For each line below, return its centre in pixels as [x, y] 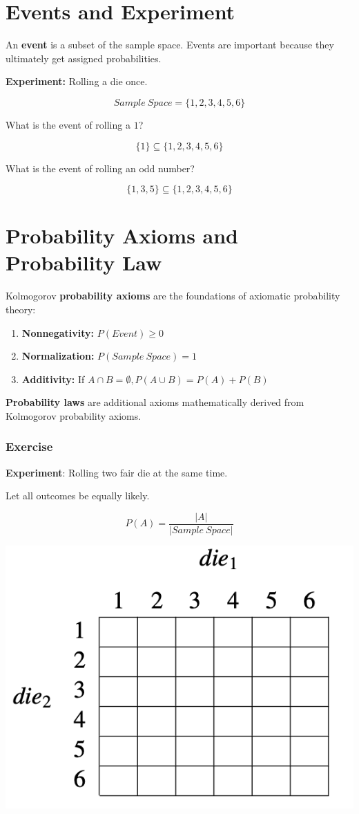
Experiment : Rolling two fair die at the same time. [117, 472]
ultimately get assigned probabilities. [84, 58]
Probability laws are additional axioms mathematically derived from [155, 402]
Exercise [29, 446]
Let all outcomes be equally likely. [78, 496]
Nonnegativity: [58, 332]
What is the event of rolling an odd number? [100, 168]
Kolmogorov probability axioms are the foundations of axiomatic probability [173, 296]
